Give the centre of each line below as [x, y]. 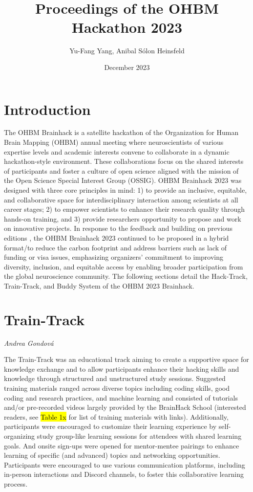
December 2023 [127, 67]
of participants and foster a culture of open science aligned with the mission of [121, 170]
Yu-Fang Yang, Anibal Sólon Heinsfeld [127, 51]
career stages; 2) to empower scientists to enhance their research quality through [125, 209]
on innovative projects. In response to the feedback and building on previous [118, 228]
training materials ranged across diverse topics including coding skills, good [117, 388]
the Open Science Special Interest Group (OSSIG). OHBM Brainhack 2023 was [123, 180]
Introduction [47, 109]
